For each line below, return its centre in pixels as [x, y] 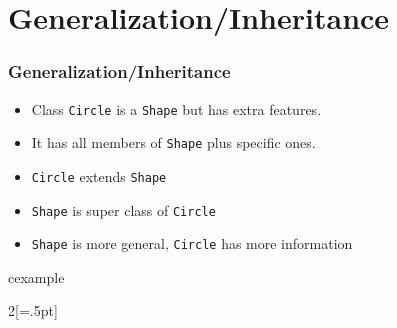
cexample [36, 276]
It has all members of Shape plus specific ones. [173, 142]
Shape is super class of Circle [123, 209]
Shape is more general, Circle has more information [192, 243]
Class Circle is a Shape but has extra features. [176, 108]
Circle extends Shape [99, 175]
